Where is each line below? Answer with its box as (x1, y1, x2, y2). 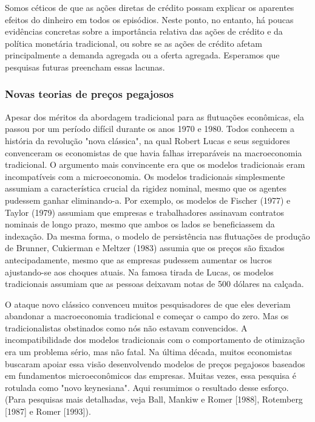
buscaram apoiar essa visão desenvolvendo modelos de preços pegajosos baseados (5, 357, 305, 370)
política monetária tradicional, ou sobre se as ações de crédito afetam (5, 36, 262, 49)
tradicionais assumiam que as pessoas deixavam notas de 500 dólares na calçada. (5, 277, 304, 290)
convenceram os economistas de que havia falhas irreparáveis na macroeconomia (5, 146, 302, 159)
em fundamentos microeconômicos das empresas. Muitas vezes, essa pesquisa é (5, 369, 296, 382)
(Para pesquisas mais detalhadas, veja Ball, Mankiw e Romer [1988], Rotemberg (5, 393, 303, 406)
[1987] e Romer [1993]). (5, 405, 91, 418)
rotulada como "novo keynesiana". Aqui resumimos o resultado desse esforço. (5, 381, 289, 393)
